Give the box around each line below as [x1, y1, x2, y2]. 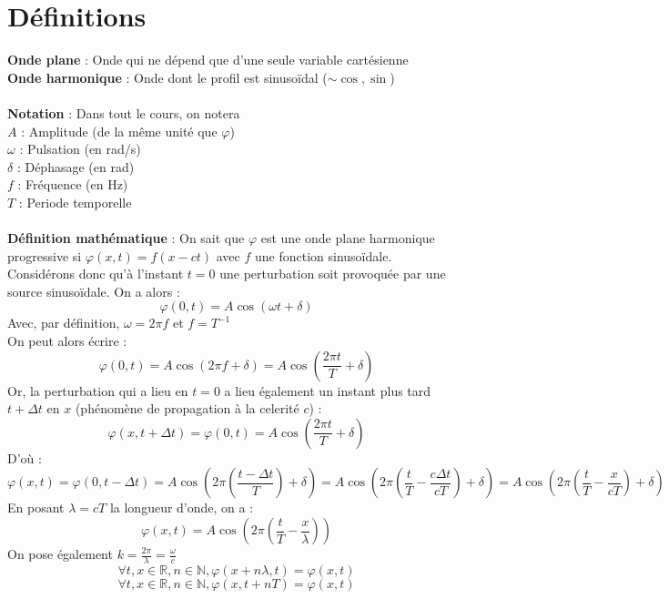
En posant [7, 498, 65, 517]
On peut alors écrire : [7, 331, 127, 350]
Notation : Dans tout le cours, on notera [7, 103, 240, 122]
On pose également [7, 544, 113, 563]
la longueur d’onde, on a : [109, 498, 254, 517]
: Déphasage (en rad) [16, 157, 135, 176]
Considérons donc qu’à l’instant [7, 264, 184, 283]
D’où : [7, 448, 42, 467]
